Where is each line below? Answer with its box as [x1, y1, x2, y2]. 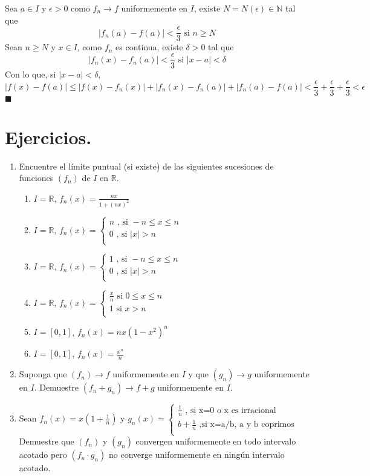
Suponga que [19, 368, 67, 380]
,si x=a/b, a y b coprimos [199, 420, 294, 429]
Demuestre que [19, 435, 74, 448]
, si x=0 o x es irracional [185, 406, 276, 415]
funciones [19, 171, 54, 184]
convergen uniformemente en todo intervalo [135, 435, 296, 448]
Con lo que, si [5, 67, 56, 80]
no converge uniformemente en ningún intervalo [109, 448, 285, 461]
